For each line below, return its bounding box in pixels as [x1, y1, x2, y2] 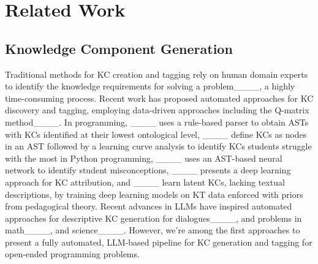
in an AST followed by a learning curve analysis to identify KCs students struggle [5, 140, 312, 153]
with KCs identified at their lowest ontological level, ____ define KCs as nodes [5, 127, 307, 140]
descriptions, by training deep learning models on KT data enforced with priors [5, 187, 303, 200]
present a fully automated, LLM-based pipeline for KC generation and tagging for [5, 235, 312, 248]
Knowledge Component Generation [5, 39, 233, 58]
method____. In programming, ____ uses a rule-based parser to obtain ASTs [5, 115, 309, 128]
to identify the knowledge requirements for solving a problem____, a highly [5, 80, 295, 92]
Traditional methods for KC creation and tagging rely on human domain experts [5, 67, 308, 80]
